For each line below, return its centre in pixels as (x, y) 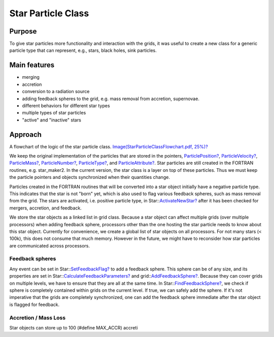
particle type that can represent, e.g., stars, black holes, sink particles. (83, 50)
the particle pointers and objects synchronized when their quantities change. (90, 177)
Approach (25, 134)
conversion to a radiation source (56, 91)
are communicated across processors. (50, 246)
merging (31, 77)
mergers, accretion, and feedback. (46, 208)
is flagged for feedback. (35, 304)
